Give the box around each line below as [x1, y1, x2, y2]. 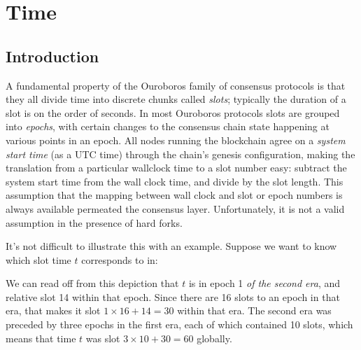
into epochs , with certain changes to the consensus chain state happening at [6, 119, 330, 134]
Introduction [6, 45, 99, 66]
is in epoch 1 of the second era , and [188, 276, 341, 290]
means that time [6, 330, 76, 345]
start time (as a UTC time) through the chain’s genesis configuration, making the [6, 146, 355, 161]
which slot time [6, 252, 71, 267]
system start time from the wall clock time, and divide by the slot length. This [6, 174, 344, 188]
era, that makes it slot [6, 303, 101, 318]
